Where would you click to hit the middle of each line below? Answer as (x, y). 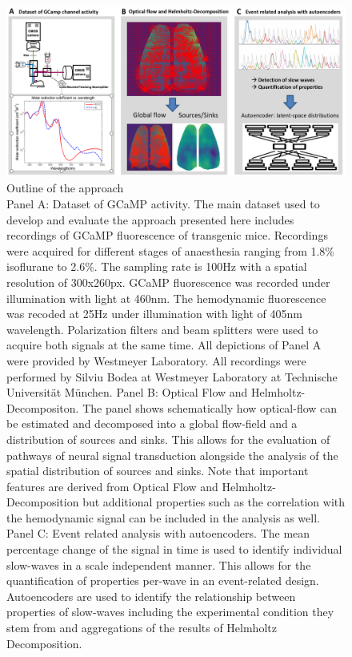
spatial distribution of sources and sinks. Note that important (158, 471)
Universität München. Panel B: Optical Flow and (127, 392)
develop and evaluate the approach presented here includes (150, 219)
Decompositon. (43, 407)
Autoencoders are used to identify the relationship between (151, 596)
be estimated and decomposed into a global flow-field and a (152, 423)
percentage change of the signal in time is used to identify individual (174, 549)
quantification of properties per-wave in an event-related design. (163, 580)
